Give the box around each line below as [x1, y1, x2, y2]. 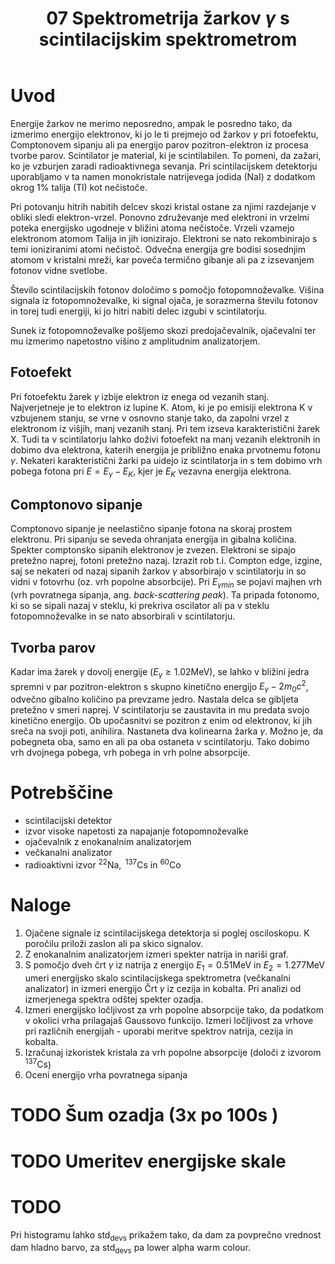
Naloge [10, 894, 72, 916]
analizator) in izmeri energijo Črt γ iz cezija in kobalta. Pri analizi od [24, 982, 302, 994]
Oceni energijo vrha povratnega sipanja [24, 1069, 188, 1081]
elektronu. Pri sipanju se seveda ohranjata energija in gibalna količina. [10, 533, 298, 546]
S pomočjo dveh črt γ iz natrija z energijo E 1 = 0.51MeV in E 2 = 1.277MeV [24, 958, 325, 973]
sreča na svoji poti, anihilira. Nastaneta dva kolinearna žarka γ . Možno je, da [10, 725, 324, 737]
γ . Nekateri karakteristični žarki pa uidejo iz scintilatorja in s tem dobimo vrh [10, 454, 323, 466]
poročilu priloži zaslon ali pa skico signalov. [24, 937, 204, 949]
